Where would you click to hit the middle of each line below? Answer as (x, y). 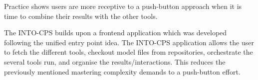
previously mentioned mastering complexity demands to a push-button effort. (122, 71)
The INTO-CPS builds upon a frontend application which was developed (116, 33)
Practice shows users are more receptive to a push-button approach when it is (123, 6)
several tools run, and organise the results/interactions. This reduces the (115, 61)
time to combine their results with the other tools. (81, 16)
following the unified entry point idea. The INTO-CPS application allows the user (129, 42)
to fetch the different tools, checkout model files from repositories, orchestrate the (129, 52)
